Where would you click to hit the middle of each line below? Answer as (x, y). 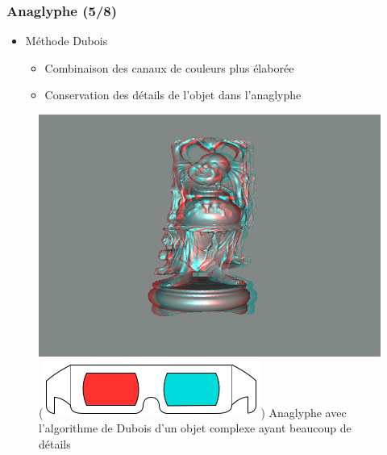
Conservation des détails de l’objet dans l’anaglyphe (173, 95)
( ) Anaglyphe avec (193, 412)
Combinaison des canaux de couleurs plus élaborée (169, 67)
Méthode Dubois (67, 41)
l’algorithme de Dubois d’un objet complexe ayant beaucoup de (195, 428)
